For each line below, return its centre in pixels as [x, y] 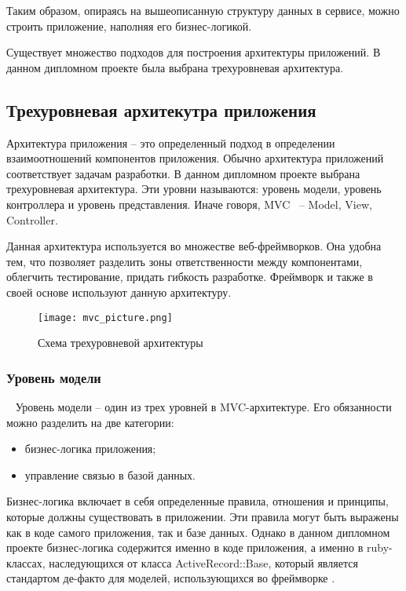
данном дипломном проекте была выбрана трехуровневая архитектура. [175, 67]
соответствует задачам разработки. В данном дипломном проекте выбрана [183, 173]
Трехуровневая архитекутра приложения [161, 109]
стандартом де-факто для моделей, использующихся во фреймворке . [171, 578]
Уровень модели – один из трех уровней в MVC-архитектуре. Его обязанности [203, 406]
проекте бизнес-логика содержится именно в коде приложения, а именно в [185, 547]
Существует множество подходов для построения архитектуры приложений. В [194, 52]
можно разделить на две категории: [90, 422]
